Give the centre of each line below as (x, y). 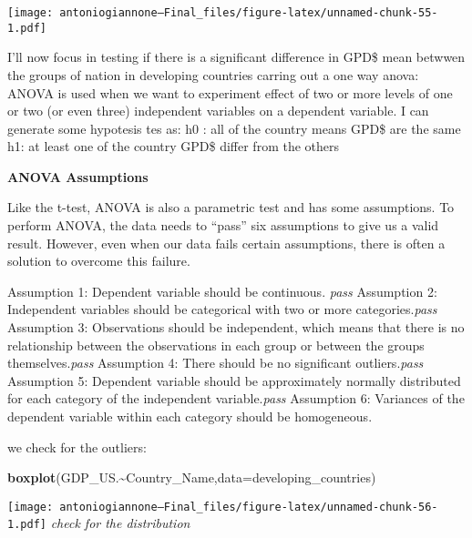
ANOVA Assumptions (78, 176)
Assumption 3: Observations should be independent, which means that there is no (236, 327)
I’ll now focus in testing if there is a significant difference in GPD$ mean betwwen (236, 57)
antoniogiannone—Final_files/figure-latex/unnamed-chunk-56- (249, 507)
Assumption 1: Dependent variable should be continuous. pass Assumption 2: (222, 291)
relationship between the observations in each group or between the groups (216, 345)
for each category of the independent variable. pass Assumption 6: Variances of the (236, 398)
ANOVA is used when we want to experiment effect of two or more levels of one (230, 92)
